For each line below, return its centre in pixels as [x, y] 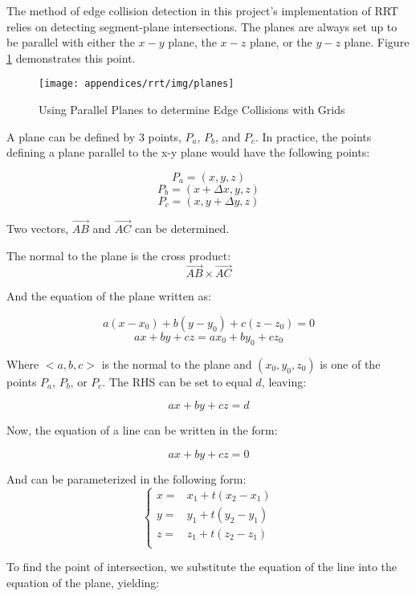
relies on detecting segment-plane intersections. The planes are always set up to [202, 26]
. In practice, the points [313, 136]
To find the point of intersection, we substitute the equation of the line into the [202, 567]
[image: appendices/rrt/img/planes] [137, 84]
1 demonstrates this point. [71, 57]
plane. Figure [377, 42]
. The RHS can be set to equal [177, 381]
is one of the [350, 363]
